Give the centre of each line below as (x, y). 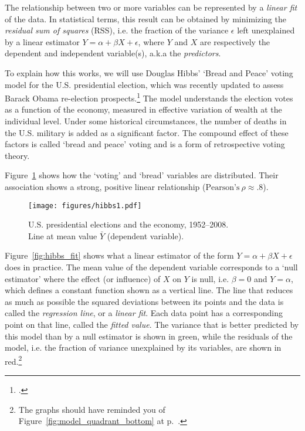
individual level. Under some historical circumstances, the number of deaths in (146, 121)
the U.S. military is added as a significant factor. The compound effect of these (147, 132)
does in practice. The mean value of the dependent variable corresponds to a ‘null (151, 267)
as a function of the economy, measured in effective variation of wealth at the (143, 109)
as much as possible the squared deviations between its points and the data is (144, 301)
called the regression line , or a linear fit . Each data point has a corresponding (144, 313)
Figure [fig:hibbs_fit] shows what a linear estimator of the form (119, 255)
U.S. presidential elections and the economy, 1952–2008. (128, 224)
